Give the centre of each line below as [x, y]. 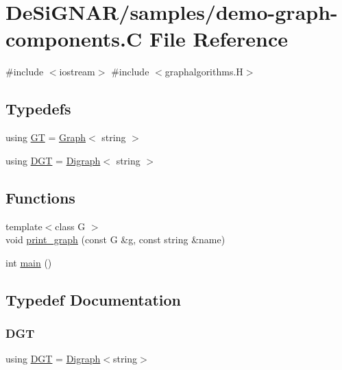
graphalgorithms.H [204, 72]
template [24, 226]
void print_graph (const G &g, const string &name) [115, 239]
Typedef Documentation [93, 299]
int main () [29, 262]
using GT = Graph [46, 137]
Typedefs [38, 109]
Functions [40, 197]
